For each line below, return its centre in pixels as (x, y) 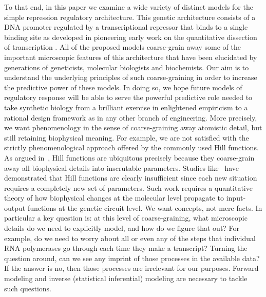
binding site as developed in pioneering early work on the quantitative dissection (131, 37)
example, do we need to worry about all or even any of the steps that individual (130, 238)
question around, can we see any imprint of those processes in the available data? (132, 258)
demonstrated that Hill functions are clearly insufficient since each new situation (131, 178)
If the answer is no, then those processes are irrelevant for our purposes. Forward (131, 268)
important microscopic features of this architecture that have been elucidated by (131, 57)
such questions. (28, 288)
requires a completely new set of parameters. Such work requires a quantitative (128, 187)
